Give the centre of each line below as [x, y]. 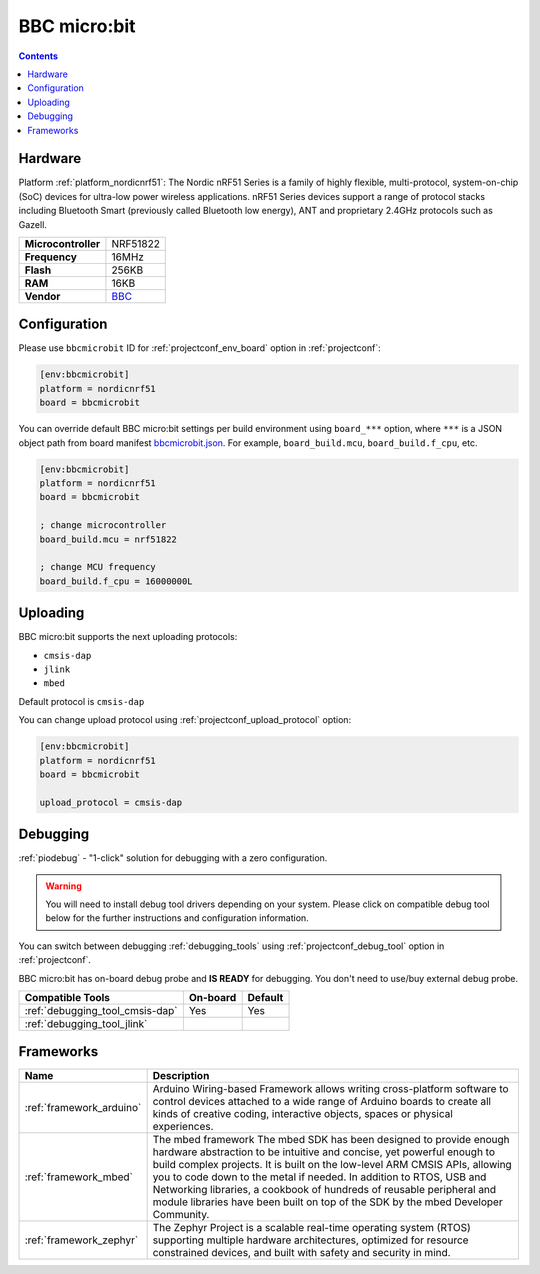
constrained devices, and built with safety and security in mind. [301, 1253]
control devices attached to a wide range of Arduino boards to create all [322, 1102]
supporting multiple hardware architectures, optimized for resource [310, 1240]
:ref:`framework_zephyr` [81, 1240]
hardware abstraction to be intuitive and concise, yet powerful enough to [323, 1152]
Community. [181, 1215]
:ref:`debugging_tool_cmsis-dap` [101, 1010]
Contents [38, 56]
